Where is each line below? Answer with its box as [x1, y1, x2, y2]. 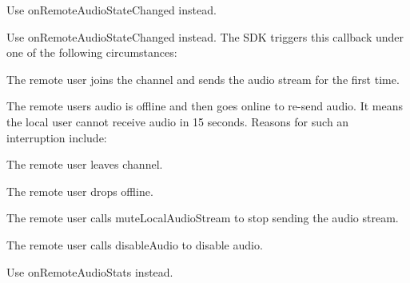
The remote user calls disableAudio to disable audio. [6, 236, 263, 253]
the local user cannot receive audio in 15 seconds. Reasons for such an [6, 113, 349, 130]
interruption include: [6, 129, 107, 145]
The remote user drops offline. [6, 182, 153, 199]
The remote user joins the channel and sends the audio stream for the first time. [6, 70, 400, 87]
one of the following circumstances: [6, 44, 177, 61]
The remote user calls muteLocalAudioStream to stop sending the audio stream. [6, 209, 399, 226]
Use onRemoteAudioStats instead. [6, 263, 173, 280]
